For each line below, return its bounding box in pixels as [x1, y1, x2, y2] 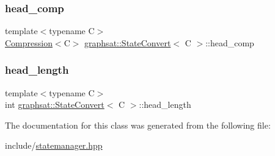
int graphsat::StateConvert [5, 98, 105, 111]
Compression [5, 36, 53, 49]
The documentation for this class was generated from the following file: [5, 118, 271, 131]
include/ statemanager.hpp [5, 139, 103, 152]
